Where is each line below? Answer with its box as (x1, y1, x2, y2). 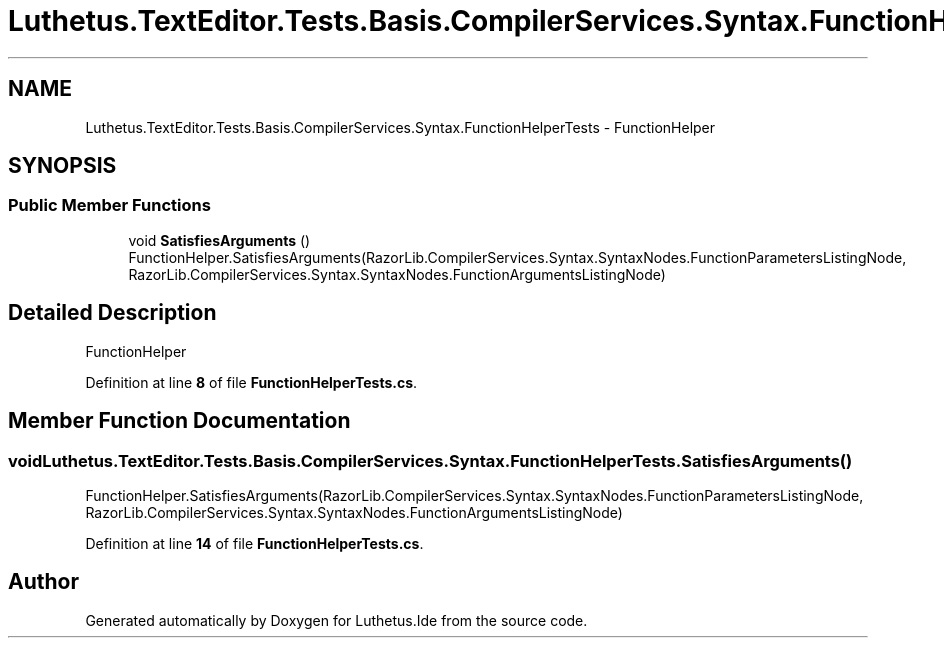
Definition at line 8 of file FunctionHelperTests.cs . (85, 373, 418, 391)
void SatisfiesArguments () (128, 231, 311, 249)
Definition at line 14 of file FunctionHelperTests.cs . (85, 534, 424, 552)
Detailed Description (8, 300, 217, 326)
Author (8, 569, 79, 595)
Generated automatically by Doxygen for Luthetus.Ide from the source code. (85, 611, 588, 629)
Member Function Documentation (8, 408, 351, 434)
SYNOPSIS (8, 153, 117, 179)
